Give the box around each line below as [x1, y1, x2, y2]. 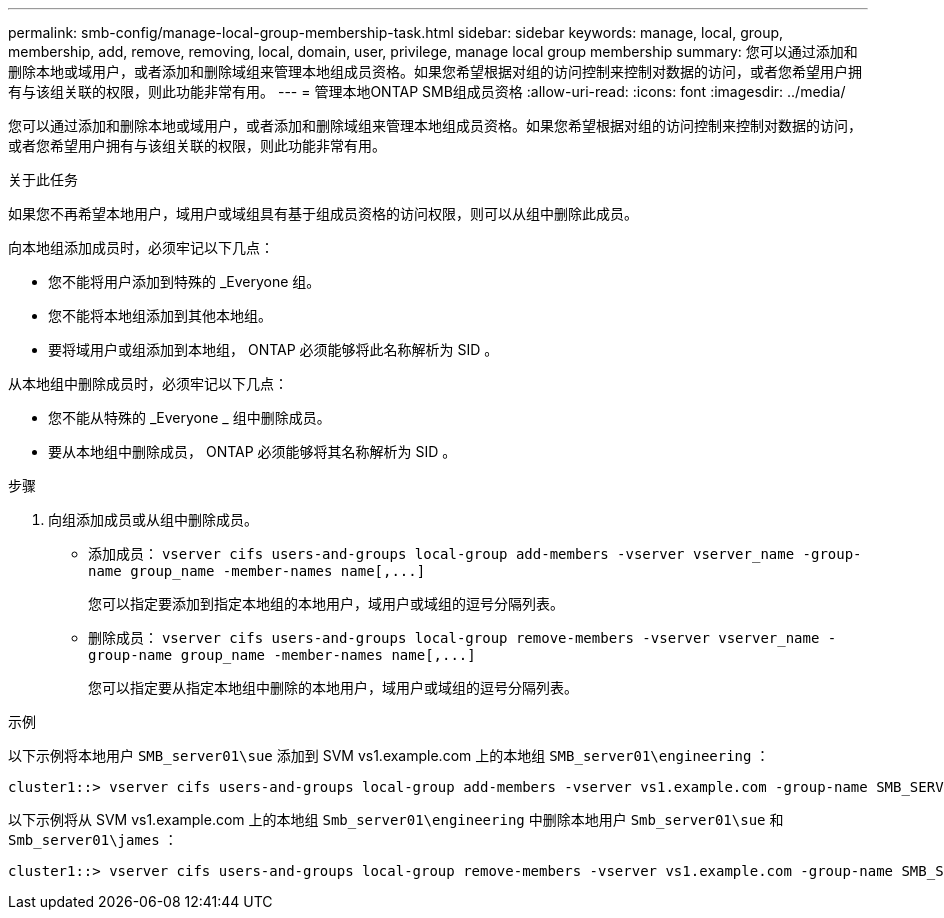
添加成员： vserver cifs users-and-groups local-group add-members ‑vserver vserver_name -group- [88, 545, 862, 562]
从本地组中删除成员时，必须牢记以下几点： [8, 375, 288, 392]
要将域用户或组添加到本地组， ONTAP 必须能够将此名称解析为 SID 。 [48, 341, 499, 358]
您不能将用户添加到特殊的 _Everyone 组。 [48, 273, 321, 290]
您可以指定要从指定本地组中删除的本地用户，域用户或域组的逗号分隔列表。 [88, 679, 578, 696]
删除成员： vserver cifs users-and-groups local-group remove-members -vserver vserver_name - [88, 629, 837, 646]
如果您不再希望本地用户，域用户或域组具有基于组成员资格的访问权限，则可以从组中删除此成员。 [8, 205, 638, 222]
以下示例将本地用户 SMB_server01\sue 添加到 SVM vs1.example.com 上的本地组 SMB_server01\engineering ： [8, 747, 770, 764]
